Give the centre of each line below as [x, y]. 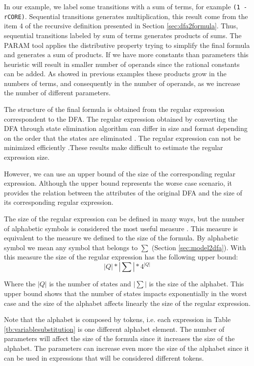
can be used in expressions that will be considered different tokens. [104, 357]
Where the [20, 284]
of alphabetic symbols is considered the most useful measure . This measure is [121, 228]
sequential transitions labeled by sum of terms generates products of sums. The [123, 35]
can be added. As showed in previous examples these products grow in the [115, 74]
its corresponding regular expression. [59, 202]
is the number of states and [90, 284]
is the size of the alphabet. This [196, 284]
